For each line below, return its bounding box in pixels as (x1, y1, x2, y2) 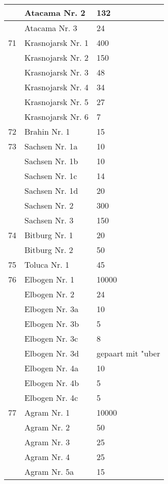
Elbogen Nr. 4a (24, 362, 79, 374)
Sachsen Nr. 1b (24, 155, 78, 167)
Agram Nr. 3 (24, 436, 70, 448)
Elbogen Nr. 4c (24, 392, 78, 403)
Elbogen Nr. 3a (24, 303, 79, 315)
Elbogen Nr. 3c (24, 333, 78, 344)
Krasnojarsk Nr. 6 (24, 111, 89, 122)
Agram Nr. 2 (24, 421, 70, 433)
